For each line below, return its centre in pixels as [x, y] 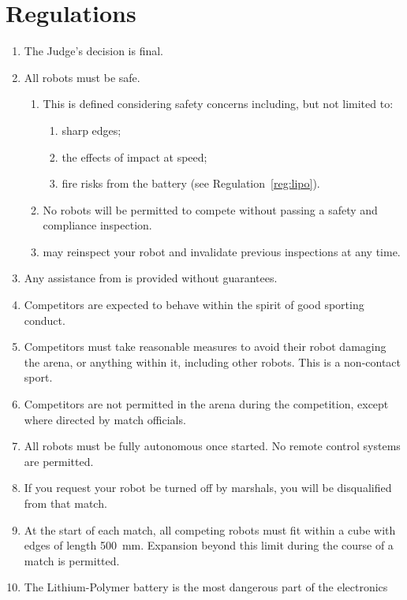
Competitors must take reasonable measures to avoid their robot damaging [205, 347]
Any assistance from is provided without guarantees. [151, 278]
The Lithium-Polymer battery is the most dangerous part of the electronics [206, 587]
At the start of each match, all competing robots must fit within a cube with [210, 529]
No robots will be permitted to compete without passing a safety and [210, 209]
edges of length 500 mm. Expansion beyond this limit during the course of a [209, 545]
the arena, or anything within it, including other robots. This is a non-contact [213, 361]
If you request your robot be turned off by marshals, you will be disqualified [208, 488]
